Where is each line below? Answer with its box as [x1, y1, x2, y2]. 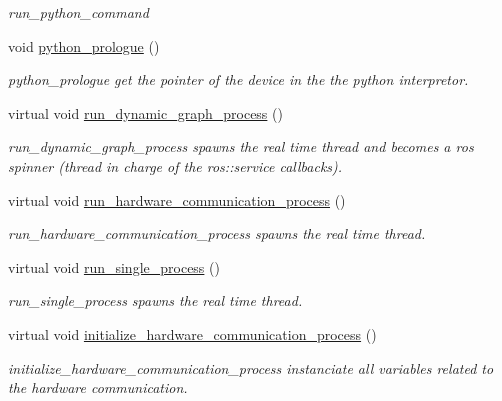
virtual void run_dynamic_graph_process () [8, 102, 283, 123]
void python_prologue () [8, 35, 160, 56]
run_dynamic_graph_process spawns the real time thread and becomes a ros [8, 136, 474, 157]
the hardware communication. [8, 377, 188, 398]
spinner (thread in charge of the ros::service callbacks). [8, 155, 343, 176]
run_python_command [8, 2, 149, 22]
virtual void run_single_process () [8, 256, 220, 277]
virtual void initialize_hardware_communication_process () [8, 323, 377, 344]
